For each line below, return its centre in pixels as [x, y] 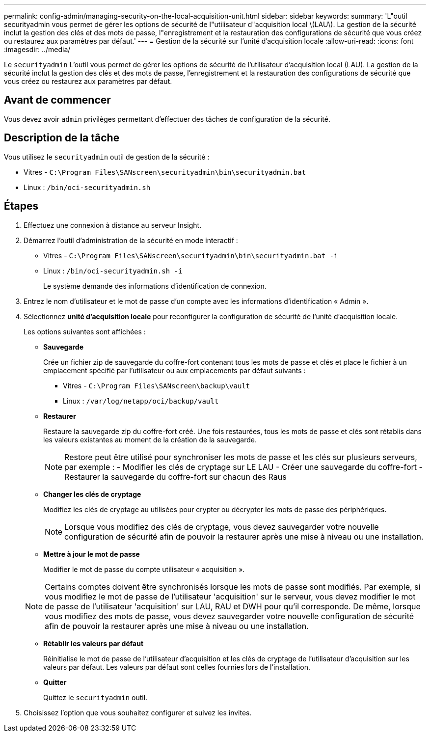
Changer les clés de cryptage [92, 494]
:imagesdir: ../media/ [37, 49]
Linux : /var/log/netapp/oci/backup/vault [141, 401]
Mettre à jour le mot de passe [92, 554]
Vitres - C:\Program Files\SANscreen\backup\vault [157, 385]
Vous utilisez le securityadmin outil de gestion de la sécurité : [107, 157]
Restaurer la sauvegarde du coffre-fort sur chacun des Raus [175, 477]
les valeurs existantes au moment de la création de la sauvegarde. [150, 439]
